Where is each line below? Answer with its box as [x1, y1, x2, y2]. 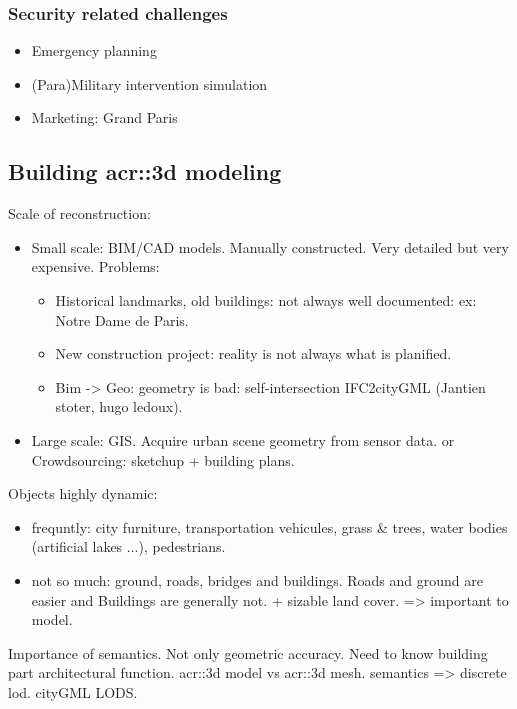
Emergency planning [31, 40, 157, 61]
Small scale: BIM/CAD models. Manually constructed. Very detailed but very [31, 236, 509, 257]
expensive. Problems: [31, 256, 160, 277]
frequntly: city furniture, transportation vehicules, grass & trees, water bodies [31, 516, 508, 537]
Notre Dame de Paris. [55, 309, 189, 330]
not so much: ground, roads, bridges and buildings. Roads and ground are [31, 569, 483, 590]
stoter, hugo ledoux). [55, 396, 183, 417]
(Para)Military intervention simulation [31, 73, 268, 94]
